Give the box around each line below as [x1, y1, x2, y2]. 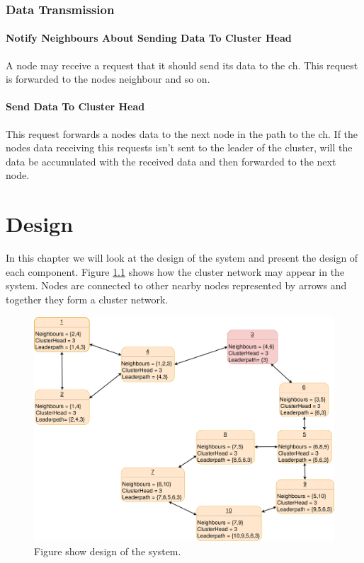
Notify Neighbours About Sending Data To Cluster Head [6, 30, 292, 45]
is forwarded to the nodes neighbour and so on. [6, 71, 210, 86]
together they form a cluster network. [6, 291, 169, 306]
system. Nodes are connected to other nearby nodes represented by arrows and [6, 278, 347, 293]
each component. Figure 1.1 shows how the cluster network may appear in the [6, 264, 345, 279]
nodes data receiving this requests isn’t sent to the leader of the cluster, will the [6, 140, 353, 155]
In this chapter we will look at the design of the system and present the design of [6, 250, 358, 265]
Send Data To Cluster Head [6, 99, 145, 114]
